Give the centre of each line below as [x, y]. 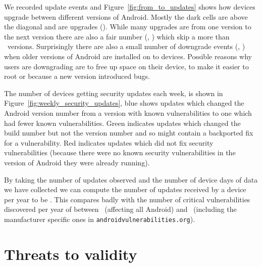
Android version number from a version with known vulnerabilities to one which [128, 113]
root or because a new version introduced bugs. [77, 76]
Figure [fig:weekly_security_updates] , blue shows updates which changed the [124, 103]
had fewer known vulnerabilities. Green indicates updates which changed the [122, 123]
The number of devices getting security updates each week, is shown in [114, 93]
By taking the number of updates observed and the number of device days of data [131, 179]
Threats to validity [71, 254]
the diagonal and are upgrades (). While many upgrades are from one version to [128, 27]
